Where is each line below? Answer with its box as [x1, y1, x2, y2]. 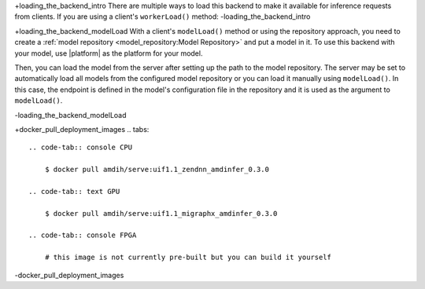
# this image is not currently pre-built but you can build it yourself [44, 253, 332, 262]
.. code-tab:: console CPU [28, 143, 133, 152]
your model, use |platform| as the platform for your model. [14, 48, 203, 58]
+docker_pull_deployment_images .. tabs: [14, 124, 150, 134]
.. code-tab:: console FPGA [28, 231, 137, 240]
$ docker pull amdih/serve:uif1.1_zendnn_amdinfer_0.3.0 [44, 165, 269, 174]
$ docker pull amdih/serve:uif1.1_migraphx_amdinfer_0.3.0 [44, 209, 278, 218]
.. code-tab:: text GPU [28, 187, 120, 196]
